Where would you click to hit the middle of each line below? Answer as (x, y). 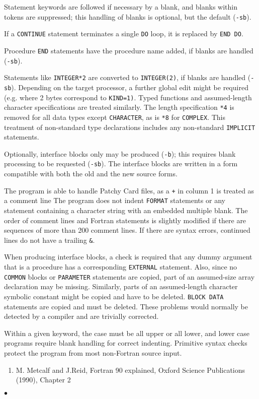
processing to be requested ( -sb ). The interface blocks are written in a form (121, 163)
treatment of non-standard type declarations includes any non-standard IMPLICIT (130, 127)
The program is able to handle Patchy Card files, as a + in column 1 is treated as (129, 190)
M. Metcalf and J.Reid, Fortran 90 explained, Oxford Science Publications (131, 370)
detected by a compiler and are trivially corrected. (81, 316)
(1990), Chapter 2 (43, 380)
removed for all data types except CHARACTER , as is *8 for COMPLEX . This (115, 117)
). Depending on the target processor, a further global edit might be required (130, 87)
